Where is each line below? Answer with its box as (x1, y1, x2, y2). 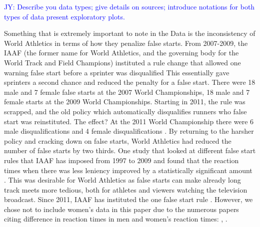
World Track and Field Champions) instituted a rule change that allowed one (4, 57, 241, 67)
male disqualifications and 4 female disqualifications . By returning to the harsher (4, 126, 254, 136)
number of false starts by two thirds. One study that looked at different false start (4, 145, 256, 156)
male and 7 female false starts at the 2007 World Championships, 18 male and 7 (4, 86, 250, 97)
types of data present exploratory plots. (4, 11, 125, 21)
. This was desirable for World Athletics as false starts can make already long (4, 175, 241, 185)
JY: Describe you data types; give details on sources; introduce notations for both (4, 1, 255, 11)
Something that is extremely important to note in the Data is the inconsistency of (4, 28, 255, 38)
